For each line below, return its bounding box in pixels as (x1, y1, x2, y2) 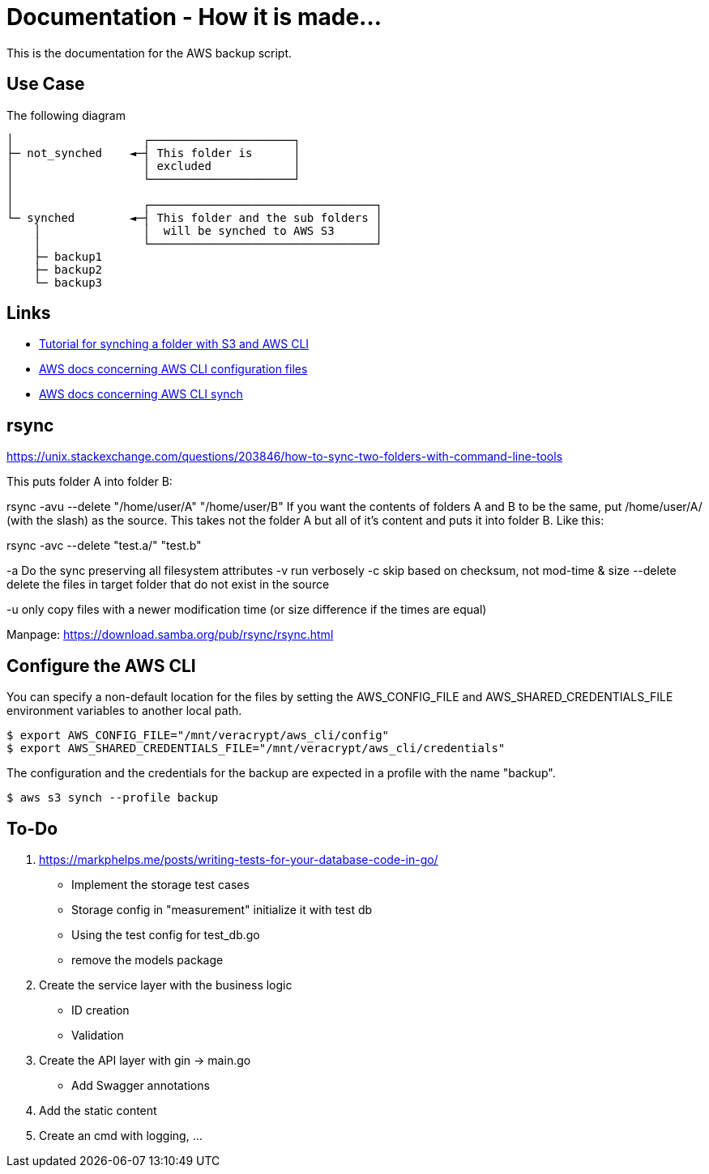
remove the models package (71, 952, 224, 967)
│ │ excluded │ (6, 159, 301, 172)
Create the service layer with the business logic (39, 977, 293, 992)
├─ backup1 (33, 249, 103, 263)
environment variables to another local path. (6, 704, 242, 718)
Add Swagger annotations (71, 1078, 210, 1092)
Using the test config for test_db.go (71, 927, 260, 942)
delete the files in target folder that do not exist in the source (6, 577, 330, 592)
